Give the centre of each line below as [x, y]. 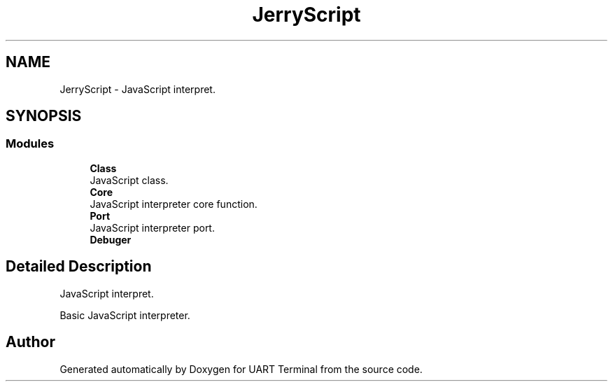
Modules [30, 144]
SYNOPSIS [44, 116]
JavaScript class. [129, 180]
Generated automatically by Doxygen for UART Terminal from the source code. [241, 369]
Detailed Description [79, 267]
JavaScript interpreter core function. [174, 204]
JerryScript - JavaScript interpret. [138, 89]
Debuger [111, 239]
